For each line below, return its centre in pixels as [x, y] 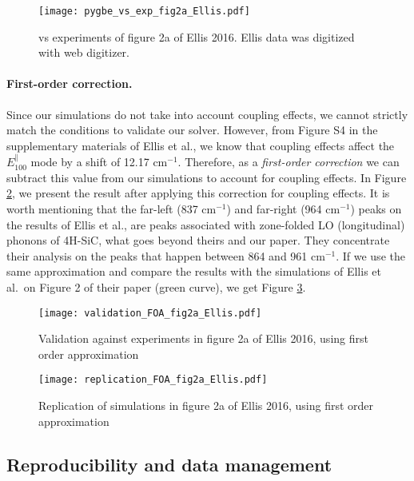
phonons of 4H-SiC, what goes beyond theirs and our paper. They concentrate [198, 240]
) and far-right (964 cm [283, 209]
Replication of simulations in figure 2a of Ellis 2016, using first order [206, 405]
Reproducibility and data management [169, 464]
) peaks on [376, 209]
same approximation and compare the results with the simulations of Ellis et [194, 271]
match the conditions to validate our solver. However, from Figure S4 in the [192, 130]
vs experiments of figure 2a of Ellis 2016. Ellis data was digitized [197, 36]
